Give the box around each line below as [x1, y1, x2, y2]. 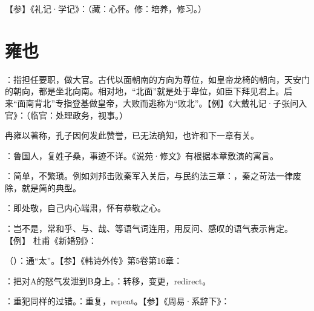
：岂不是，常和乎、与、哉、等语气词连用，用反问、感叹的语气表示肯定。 [5, 222, 293, 235]
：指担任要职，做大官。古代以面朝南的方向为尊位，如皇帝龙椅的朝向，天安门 [5, 73, 310, 85]
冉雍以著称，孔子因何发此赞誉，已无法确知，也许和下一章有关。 [5, 129, 259, 142]
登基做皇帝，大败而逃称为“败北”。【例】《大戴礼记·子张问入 [72, 96, 307, 109]
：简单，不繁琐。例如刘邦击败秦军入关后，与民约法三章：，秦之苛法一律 [5, 169, 293, 182]
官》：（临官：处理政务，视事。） [5, 108, 128, 121]
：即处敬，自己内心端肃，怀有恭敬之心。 [5, 201, 166, 214]
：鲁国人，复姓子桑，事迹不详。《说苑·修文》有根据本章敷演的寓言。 [5, 149, 278, 162]
